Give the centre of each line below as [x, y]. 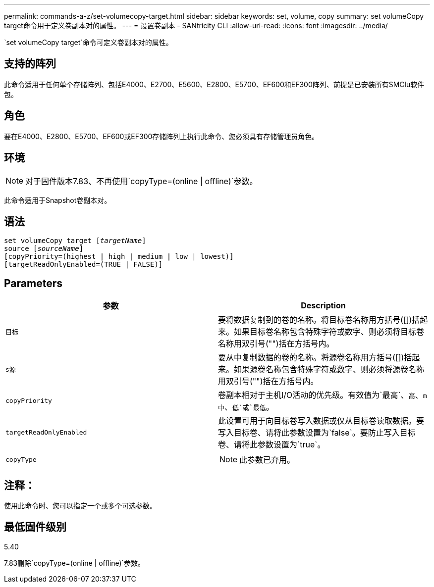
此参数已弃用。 [267, 460]
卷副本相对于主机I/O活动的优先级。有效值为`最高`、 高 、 [321, 395]
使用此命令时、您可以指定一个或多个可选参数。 [80, 506]
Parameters [33, 283]
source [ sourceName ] [44, 249]
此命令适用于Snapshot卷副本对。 [58, 200]
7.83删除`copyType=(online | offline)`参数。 [75, 563]
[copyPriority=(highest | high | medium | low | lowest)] [119, 257]
